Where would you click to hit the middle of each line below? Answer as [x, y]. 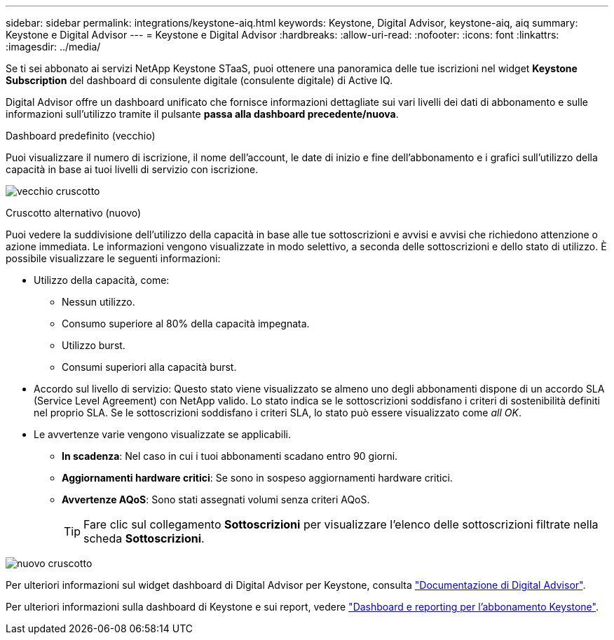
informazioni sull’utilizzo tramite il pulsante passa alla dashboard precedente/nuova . [202, 114]
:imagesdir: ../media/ [53, 47]
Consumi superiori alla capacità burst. [149, 367]
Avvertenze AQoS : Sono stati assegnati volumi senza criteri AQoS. [216, 499]
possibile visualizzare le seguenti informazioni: [113, 258]
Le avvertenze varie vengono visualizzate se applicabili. [162, 434]
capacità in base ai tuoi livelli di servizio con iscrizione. [132, 169]
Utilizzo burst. [94, 345]
